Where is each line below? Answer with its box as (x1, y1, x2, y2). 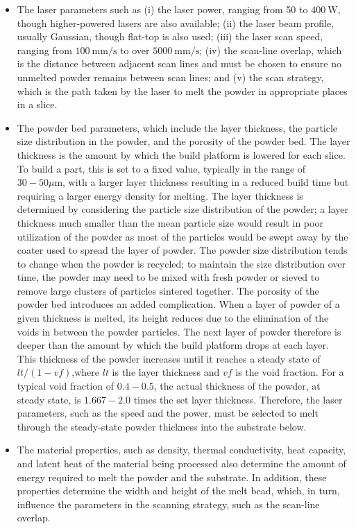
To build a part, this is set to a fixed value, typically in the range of (17, 161, 306, 175)
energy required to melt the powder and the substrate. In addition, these (17, 469, 327, 484)
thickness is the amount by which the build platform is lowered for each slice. (17, 147, 346, 162)
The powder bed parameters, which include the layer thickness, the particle (17, 120, 338, 135)
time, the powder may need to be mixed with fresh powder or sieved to (17, 270, 320, 284)
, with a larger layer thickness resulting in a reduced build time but (62, 175, 349, 189)
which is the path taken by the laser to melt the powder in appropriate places (17, 83, 348, 98)
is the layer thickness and (112, 365, 220, 379)
